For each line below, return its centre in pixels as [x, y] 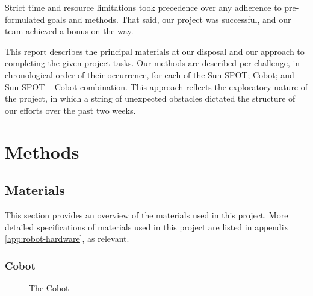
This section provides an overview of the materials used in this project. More [147, 214]
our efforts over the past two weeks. [70, 110]
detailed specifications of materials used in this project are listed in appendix [147, 227]
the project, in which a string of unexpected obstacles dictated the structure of [150, 98]
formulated [25, 19]
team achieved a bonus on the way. [69, 31]
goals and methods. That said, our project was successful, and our [169, 19]
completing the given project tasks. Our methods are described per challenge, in [153, 63]
